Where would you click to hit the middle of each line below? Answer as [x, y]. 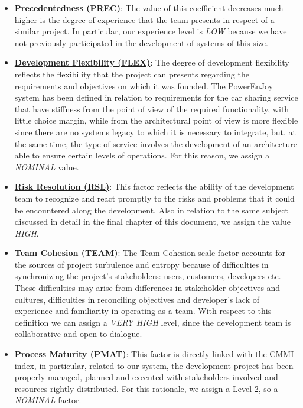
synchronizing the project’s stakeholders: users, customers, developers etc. [148, 276]
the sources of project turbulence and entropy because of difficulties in [141, 264]
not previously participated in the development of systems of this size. [141, 42]
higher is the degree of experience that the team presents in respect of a [144, 19]
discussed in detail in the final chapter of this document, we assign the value [152, 221]
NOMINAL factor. [48, 400]
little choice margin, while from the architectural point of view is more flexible [156, 120]
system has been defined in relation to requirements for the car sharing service [156, 97]
